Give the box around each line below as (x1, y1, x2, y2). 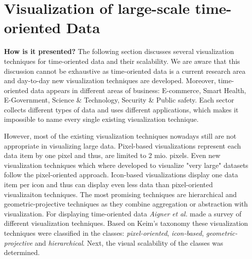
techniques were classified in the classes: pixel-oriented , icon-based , (4, 228, 204, 238)
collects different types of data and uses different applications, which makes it (4, 104, 239, 114)
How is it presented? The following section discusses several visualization (4, 46, 234, 56)
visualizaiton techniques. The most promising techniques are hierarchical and (4, 189, 237, 199)
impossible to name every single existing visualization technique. (4, 114, 199, 124)
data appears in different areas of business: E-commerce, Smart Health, (31, 85, 247, 95)
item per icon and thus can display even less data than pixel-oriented (4, 179, 213, 190)
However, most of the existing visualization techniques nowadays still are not (4, 131, 237, 141)
